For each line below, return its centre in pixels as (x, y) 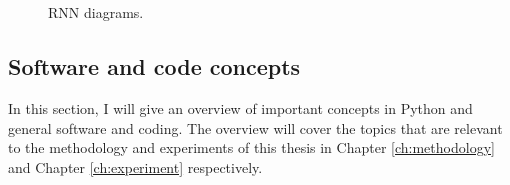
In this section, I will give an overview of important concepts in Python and (240, 107)
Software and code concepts (154, 66)
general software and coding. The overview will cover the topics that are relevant (255, 127)
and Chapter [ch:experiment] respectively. (135, 166)
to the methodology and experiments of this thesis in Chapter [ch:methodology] (251, 147)
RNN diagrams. (96, 12)
